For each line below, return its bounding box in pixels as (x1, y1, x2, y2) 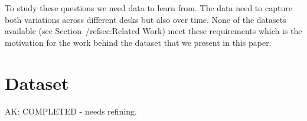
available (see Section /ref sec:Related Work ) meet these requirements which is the (5, 25, 302, 37)
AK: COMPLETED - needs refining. (5, 105, 137, 117)
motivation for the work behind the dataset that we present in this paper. (5, 36, 272, 48)
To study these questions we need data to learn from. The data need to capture (5, 2, 292, 14)
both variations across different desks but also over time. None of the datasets (5, 13, 286, 25)
